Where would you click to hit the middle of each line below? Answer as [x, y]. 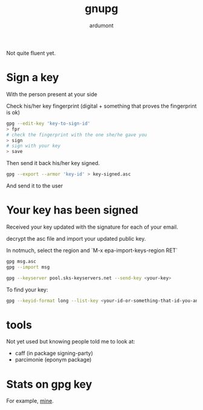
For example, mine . [30, 401]
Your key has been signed [72, 210]
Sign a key [33, 78]
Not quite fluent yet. [31, 53]
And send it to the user [35, 186]
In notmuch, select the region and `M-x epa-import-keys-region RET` [92, 250]
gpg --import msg [28, 267]
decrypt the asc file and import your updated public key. [76, 238]
